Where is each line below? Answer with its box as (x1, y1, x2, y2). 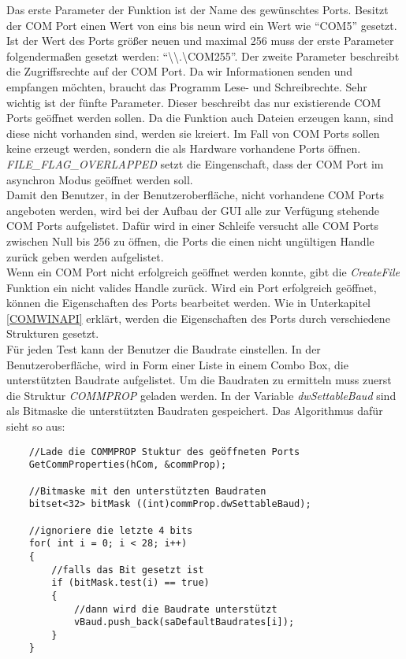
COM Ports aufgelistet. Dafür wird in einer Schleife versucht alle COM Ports (6, 217, 379, 234)
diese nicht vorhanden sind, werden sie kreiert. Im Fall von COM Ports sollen (6, 124, 380, 141)
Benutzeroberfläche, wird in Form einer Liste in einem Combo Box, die (6, 356, 348, 372)
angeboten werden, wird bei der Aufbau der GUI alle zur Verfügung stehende (6, 202, 379, 218)
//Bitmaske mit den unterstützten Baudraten (28, 485, 266, 497)
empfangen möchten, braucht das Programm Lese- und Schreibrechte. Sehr (6, 78, 367, 94)
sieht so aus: (6, 418, 65, 435)
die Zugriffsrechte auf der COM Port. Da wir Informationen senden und (6, 63, 353, 80)
